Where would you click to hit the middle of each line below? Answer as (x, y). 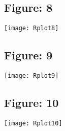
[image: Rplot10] (33, 123)
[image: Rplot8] (31, 28)
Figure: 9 (28, 55)
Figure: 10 (31, 103)
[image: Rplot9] (31, 76)
